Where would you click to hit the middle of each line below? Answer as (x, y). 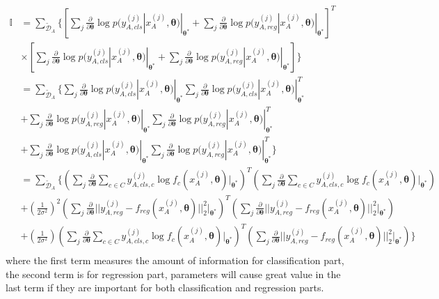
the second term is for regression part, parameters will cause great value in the (173, 274)
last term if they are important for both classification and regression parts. (165, 287)
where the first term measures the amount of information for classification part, (175, 260)
